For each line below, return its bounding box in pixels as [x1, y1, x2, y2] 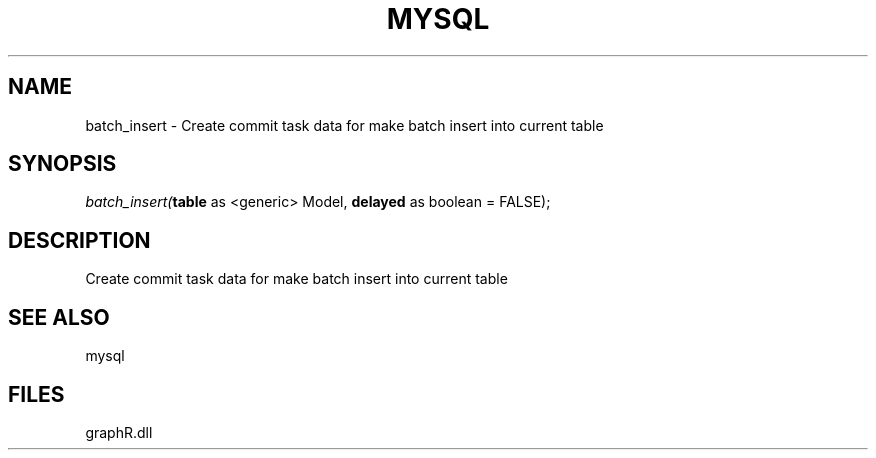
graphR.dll [85, 423, 153, 441]
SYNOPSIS [8, 151, 117, 177]
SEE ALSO [8, 304, 110, 330]
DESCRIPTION [8, 227, 151, 253]
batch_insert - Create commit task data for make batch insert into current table [85, 116, 604, 134]
